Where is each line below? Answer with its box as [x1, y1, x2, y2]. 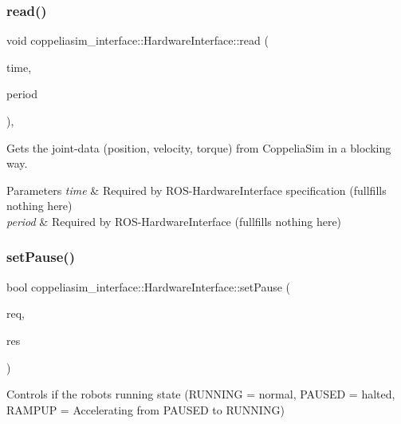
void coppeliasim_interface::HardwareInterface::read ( [6, 32, 269, 49]
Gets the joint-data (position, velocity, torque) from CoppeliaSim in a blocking [6, 139, 391, 156]
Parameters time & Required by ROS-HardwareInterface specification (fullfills [6, 181, 387, 198]
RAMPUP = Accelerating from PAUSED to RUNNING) [6, 401, 285, 418]
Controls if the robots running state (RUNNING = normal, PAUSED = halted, [6, 386, 395, 402]
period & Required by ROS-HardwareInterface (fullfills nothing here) [6, 212, 342, 229]
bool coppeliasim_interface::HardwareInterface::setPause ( [6, 278, 291, 295]
